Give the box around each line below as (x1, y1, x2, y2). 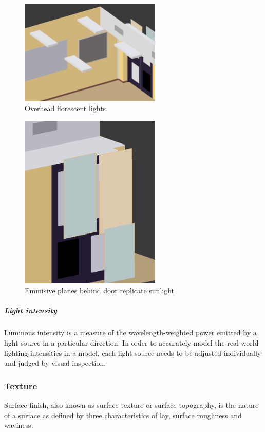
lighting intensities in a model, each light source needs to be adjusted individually (4, 347, 261, 358)
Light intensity (4, 305, 57, 316)
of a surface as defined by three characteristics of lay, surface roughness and (4, 409, 242, 420)
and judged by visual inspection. (4, 357, 106, 368)
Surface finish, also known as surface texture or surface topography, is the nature (4, 399, 259, 410)
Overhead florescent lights (25, 103, 106, 114)
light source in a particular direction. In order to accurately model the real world (4, 337, 259, 348)
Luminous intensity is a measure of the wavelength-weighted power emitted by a (4, 327, 257, 338)
